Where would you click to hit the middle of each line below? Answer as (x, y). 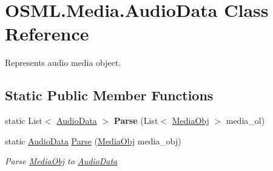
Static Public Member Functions (109, 95)
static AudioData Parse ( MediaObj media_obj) (93, 140)
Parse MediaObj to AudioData (61, 161)
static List (24, 121)
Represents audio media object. (63, 63)
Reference (47, 34)
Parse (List (136, 121)
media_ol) (245, 121)
